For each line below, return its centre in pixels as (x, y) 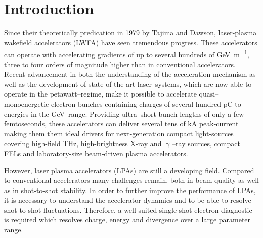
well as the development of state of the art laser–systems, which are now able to (128, 84)
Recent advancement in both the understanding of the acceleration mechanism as (130, 74)
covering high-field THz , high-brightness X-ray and (83, 143)
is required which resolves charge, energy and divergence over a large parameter (127, 220)
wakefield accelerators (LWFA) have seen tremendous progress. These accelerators (131, 42)
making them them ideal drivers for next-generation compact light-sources (119, 133)
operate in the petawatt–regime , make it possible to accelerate (100, 94)
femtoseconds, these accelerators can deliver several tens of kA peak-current (121, 124)
